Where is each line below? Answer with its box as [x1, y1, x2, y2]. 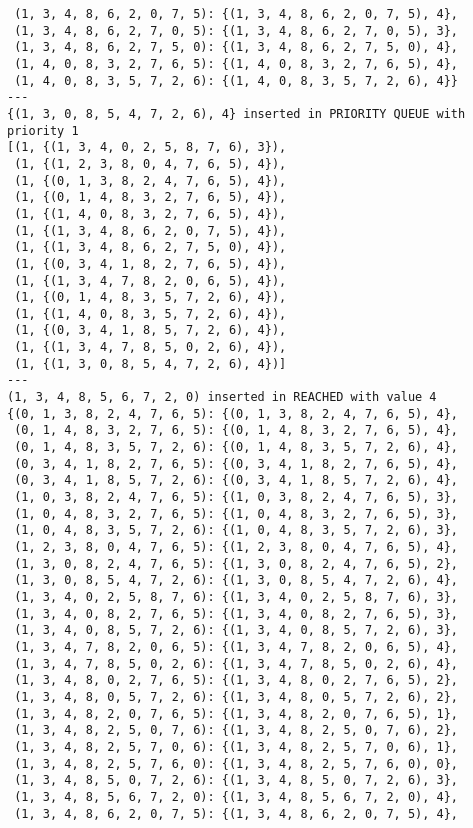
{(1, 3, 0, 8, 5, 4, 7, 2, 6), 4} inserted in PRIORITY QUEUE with [7, 106, 466, 121]
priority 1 [7, 123, 79, 138]
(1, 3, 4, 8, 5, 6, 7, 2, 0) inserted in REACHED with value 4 [7, 390, 437, 405]
